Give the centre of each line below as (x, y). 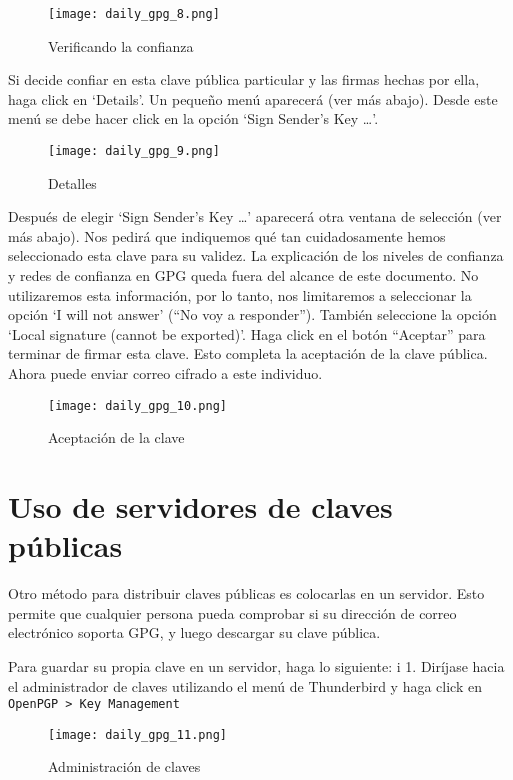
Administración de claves (124, 766)
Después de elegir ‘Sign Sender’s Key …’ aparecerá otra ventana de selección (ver (255, 216)
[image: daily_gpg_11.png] (137, 734)
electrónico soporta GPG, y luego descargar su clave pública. (194, 632)
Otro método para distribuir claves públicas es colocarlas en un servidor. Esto (246, 593)
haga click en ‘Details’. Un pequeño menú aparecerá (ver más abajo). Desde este (253, 98)
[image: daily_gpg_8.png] (134, 14)
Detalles (72, 182)
